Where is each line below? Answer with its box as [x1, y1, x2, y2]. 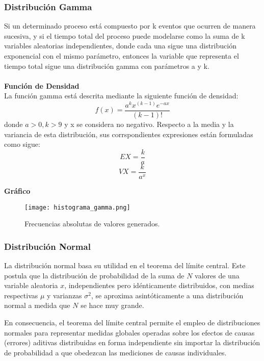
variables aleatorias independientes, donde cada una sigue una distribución [4, 40, 236, 51]
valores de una [195, 270, 240, 280]
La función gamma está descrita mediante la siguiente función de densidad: [4, 90, 239, 101]
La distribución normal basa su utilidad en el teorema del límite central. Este [4, 260, 246, 271]
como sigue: [4, 139, 40, 149]
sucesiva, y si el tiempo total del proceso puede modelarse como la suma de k [4, 30, 245, 41]
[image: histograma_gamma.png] [24, 203, 130, 211]
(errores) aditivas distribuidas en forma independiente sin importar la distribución [4, 337, 260, 348]
